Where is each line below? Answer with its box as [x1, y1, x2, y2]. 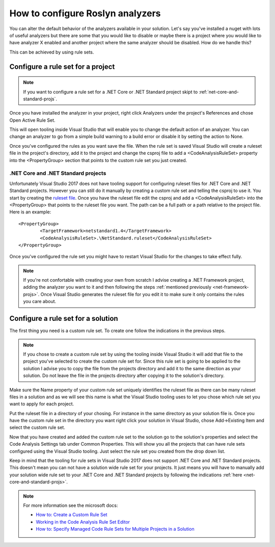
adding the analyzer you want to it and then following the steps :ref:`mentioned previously [23, 284, 211, 290]
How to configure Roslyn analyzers [9, 8, 161, 19]
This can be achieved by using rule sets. [9, 49, 94, 55]
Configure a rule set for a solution [9, 314, 118, 323]
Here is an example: [9, 209, 51, 215]
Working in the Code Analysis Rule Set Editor [36, 518, 130, 525]
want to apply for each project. [9, 401, 74, 407]
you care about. [23, 298, 57, 305]
